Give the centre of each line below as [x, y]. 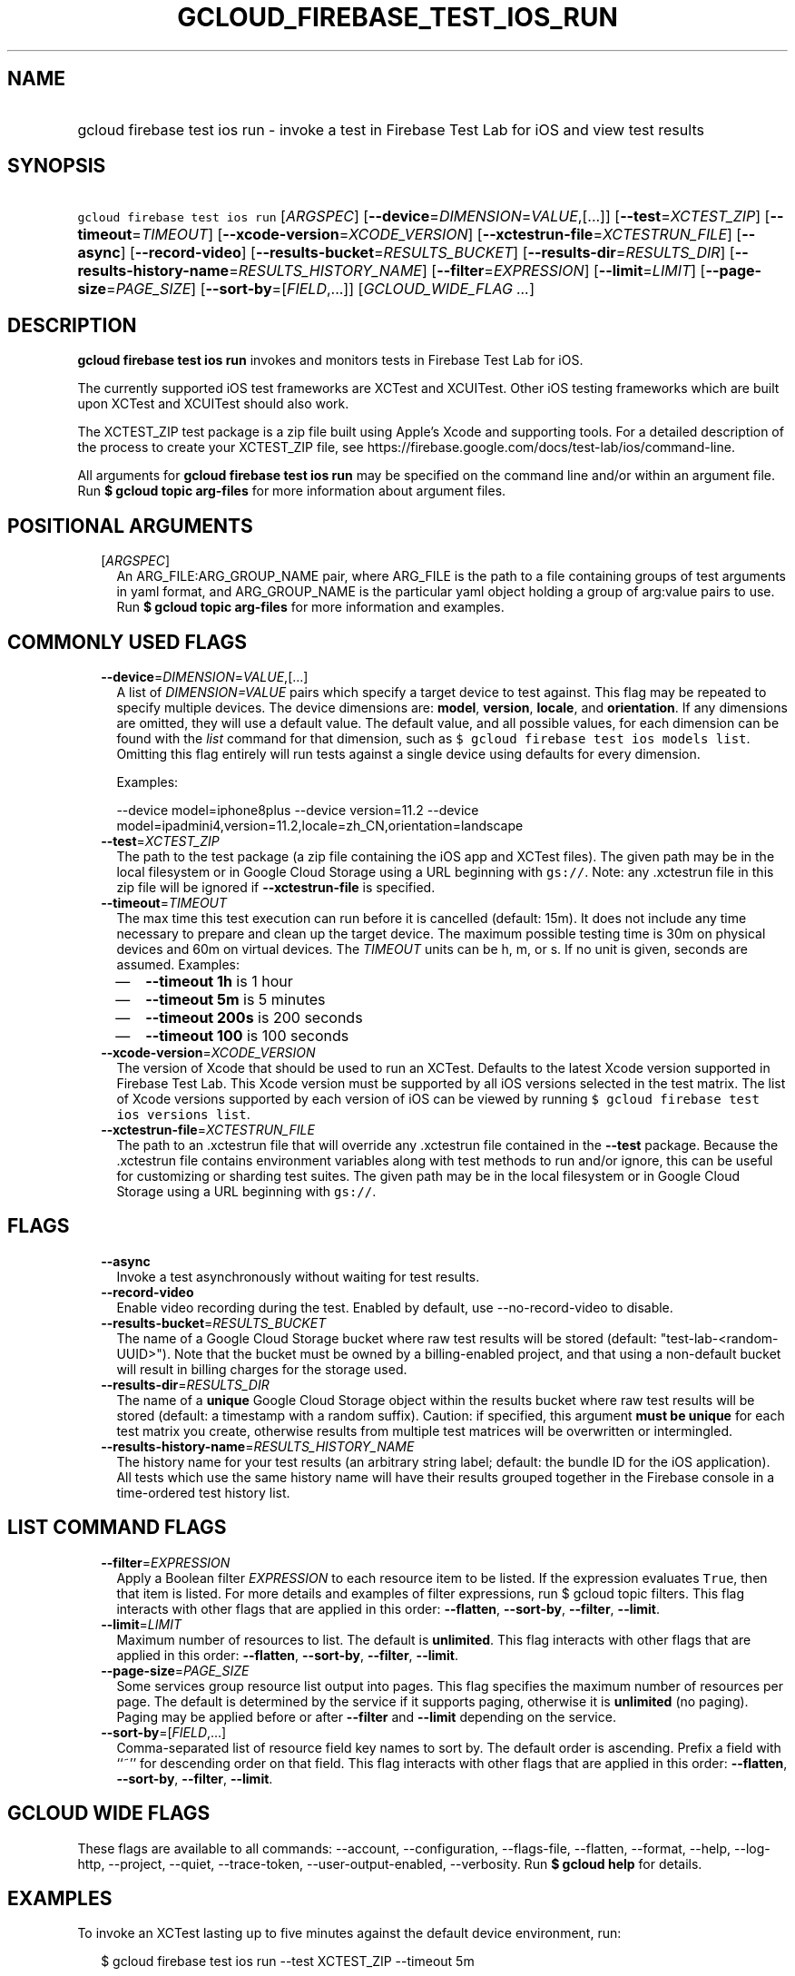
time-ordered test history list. [203, 1492]
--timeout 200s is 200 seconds [254, 1017]
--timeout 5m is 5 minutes [236, 999]
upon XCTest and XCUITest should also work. [213, 404]
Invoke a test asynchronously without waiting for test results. [298, 1276]
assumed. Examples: [178, 964]
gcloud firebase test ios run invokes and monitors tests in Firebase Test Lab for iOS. [330, 360]
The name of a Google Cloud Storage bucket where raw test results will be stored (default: [387, 1338]
